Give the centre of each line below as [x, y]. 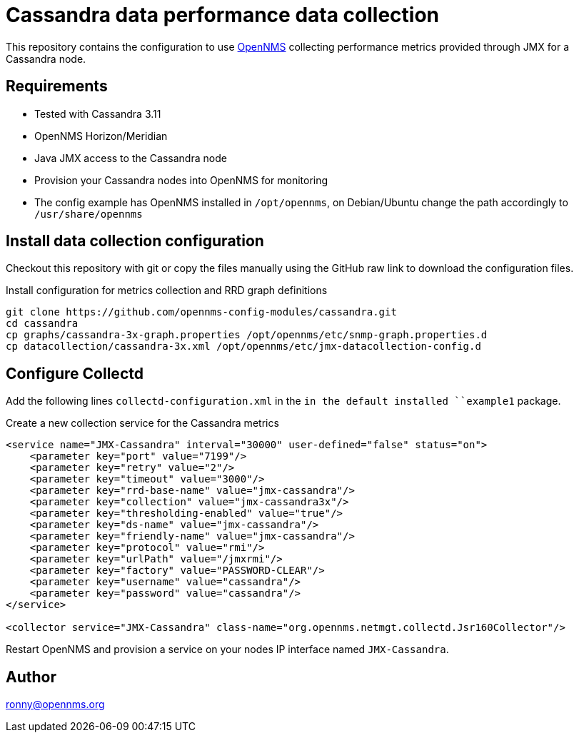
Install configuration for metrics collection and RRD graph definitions [167, 290]
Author [31, 677]
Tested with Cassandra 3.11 [98, 113]
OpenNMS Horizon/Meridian [101, 136]
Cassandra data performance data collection [222, 15]
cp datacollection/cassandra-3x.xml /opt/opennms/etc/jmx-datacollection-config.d [243, 347]
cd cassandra [42, 324]
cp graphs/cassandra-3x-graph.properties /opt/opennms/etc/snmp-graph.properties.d [247, 335]
